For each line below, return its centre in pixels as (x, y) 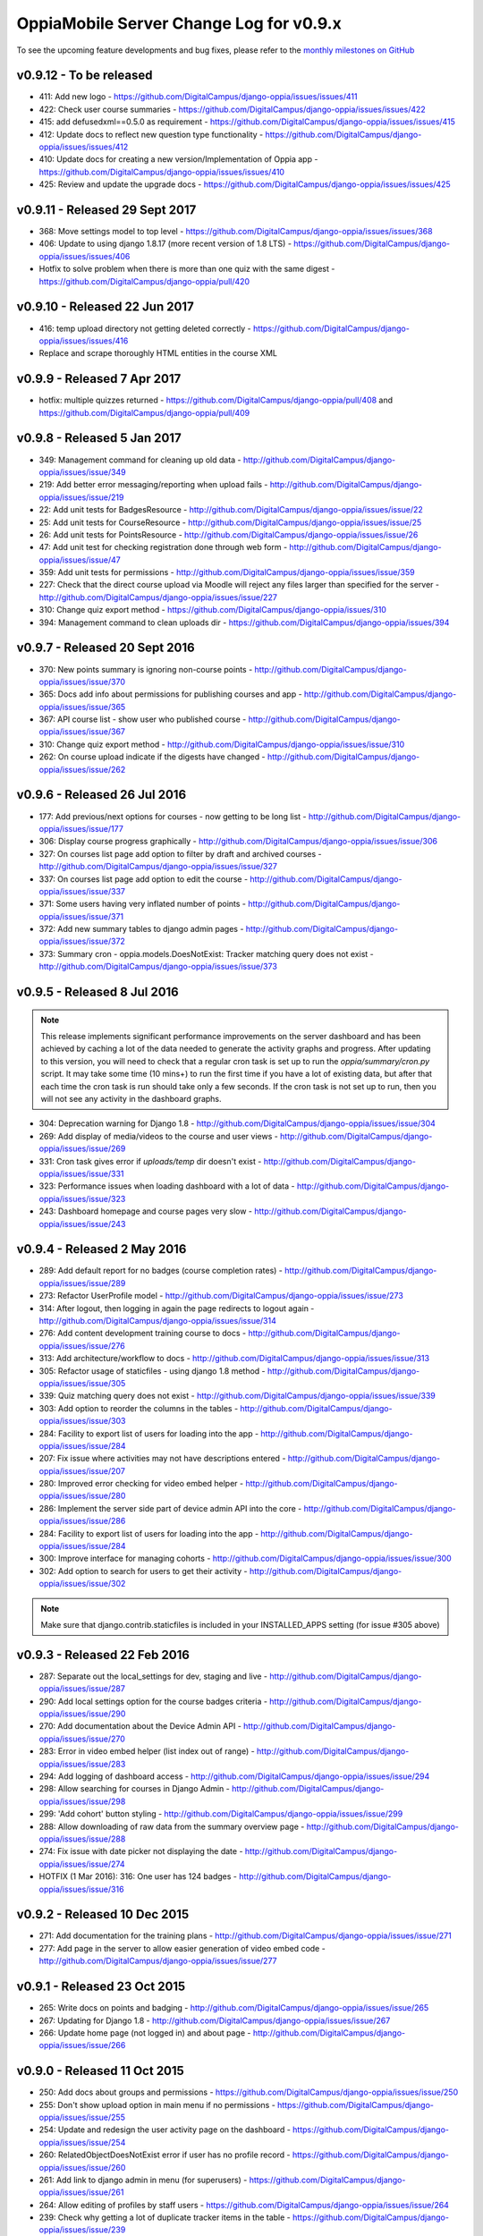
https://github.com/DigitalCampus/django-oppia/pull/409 (144, 412)
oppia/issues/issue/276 (82, 1345)
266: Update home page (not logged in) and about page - (145, 2033)
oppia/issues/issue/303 (82, 1421)
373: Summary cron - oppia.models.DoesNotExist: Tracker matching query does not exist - (207, 953)
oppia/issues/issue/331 (81, 1173)
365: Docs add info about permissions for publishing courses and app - (171, 694)
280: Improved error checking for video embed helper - (141, 1484)
